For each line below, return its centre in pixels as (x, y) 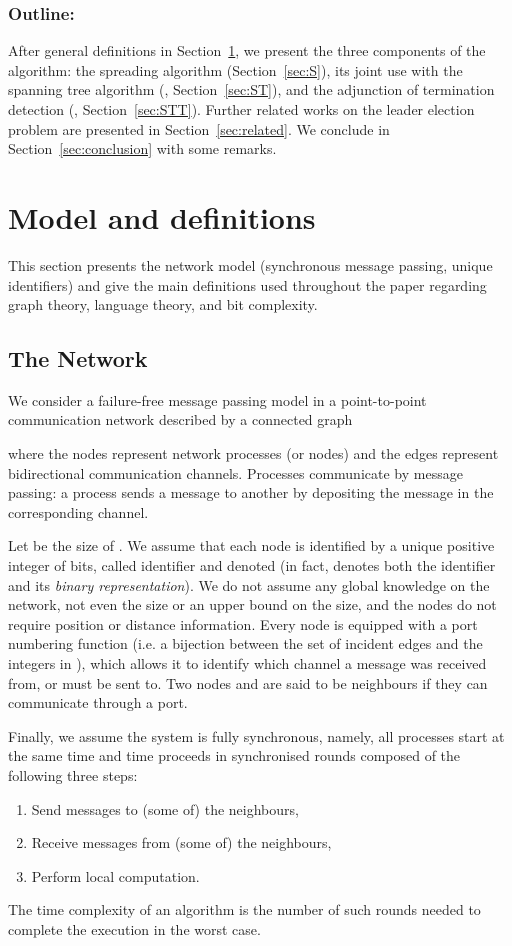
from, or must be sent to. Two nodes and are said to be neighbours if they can (248, 682)
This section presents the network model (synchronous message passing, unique (250, 264)
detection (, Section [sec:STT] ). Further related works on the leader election (241, 109)
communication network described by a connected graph (180, 419)
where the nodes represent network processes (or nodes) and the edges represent (253, 453)
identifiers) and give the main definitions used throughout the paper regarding (247, 284)
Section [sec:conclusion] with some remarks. (142, 148)
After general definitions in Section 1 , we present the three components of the (247, 50)
